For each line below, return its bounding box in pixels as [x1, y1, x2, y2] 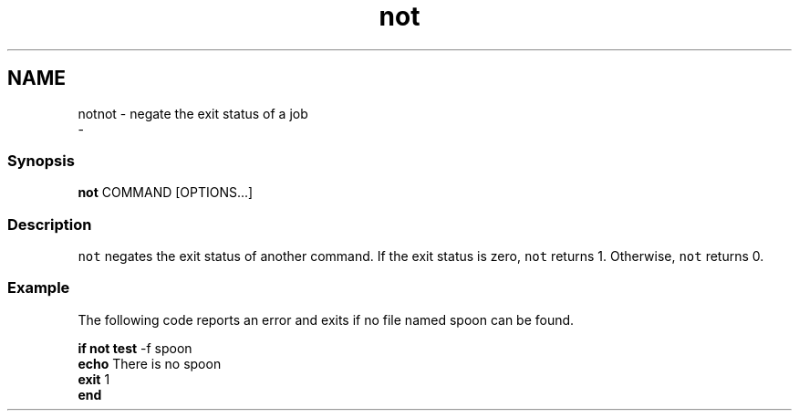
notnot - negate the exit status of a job [78, 105, 308, 121]
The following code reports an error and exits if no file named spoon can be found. [78, 311, 575, 328]
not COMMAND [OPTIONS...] [78, 184, 254, 201]
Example [7, 278, 70, 298]
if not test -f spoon [78, 340, 192, 356]
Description [7, 214, 92, 234]
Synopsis [7, 151, 75, 170]
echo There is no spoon [78, 355, 222, 371]
